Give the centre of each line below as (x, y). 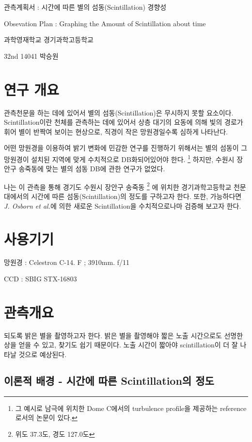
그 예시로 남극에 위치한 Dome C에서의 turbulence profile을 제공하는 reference (131, 408)
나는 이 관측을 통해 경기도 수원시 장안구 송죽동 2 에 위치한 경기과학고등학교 (118, 186)
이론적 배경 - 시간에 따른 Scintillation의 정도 (109, 380)
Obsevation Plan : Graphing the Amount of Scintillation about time (105, 23)
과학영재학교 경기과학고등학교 (49, 40)
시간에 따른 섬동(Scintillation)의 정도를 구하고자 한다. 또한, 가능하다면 (136, 196)
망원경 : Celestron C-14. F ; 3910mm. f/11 (67, 262)
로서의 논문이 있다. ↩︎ (46, 417)
